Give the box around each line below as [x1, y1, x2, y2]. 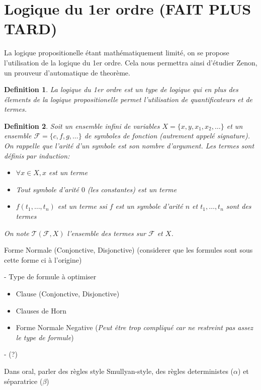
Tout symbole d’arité [16, 184, 79, 194]
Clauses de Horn [16, 305, 66, 316]
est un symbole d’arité [115, 201, 183, 211]
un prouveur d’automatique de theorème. [4, 67, 130, 77]
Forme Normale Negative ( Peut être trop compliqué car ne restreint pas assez [16, 322, 253, 333]
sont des [226, 201, 251, 211]
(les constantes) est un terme [87, 184, 177, 194]
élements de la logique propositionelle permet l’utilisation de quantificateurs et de [4, 94, 253, 104]
